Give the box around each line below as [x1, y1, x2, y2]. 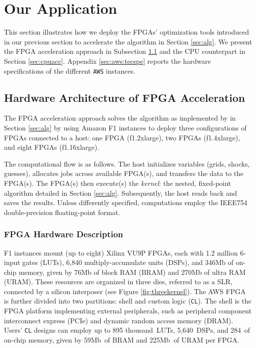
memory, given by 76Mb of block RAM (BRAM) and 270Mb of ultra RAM [18, 266, 246, 277]
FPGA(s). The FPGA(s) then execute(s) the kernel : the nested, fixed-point [4, 177, 231, 188]
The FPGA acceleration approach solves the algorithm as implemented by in [4, 113, 236, 123]
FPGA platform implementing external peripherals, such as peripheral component [4, 305, 252, 316]
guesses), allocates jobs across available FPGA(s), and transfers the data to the [4, 168, 244, 178]
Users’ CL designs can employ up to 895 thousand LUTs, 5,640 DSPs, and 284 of [4, 325, 250, 335]
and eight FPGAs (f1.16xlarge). [4, 142, 100, 152]
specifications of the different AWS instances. [4, 65, 136, 76]
